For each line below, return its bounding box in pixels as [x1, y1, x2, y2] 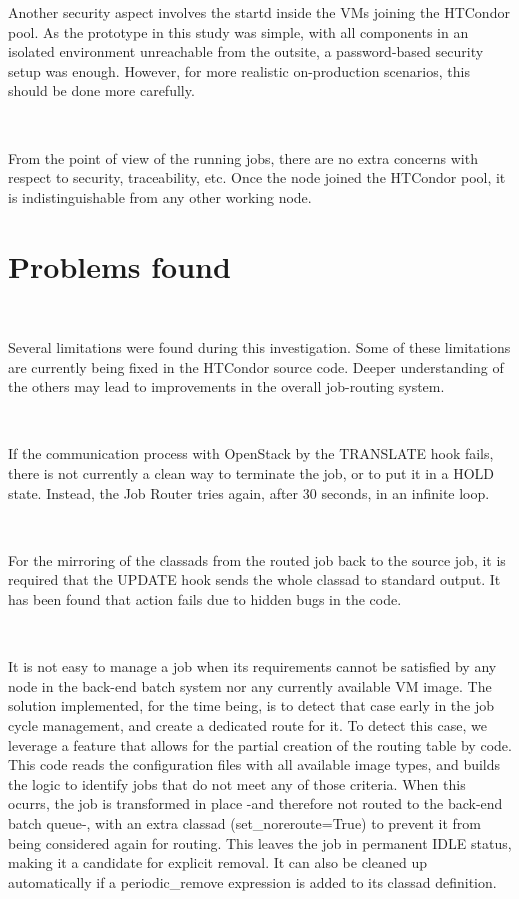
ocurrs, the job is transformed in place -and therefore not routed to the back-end [8, 793, 503, 814]
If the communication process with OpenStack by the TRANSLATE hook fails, [8, 443, 494, 464]
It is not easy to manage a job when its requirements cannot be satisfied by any [8, 656, 497, 677]
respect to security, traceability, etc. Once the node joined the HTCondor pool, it [8, 167, 506, 188]
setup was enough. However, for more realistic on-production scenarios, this [8, 60, 470, 81]
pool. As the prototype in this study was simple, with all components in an [8, 21, 469, 42]
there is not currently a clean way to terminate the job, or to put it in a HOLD [8, 463, 494, 484]
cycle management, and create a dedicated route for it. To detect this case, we [8, 714, 487, 735]
